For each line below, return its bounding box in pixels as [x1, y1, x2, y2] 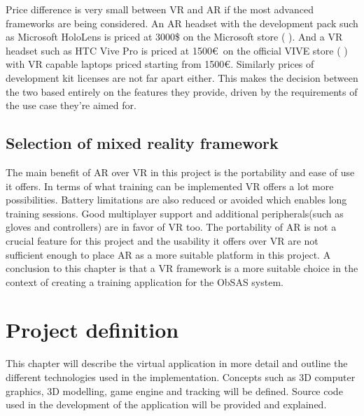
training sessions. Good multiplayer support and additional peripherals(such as [6, 206, 344, 220]
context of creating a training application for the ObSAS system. [6, 274, 283, 289]
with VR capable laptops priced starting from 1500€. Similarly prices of [6, 57, 314, 71]
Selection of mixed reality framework [6, 132, 279, 154]
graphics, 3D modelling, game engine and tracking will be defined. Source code [6, 383, 343, 398]
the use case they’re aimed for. [6, 98, 136, 113]
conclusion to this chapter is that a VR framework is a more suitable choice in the [6, 261, 358, 275]
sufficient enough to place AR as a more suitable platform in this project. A [6, 247, 331, 261]
